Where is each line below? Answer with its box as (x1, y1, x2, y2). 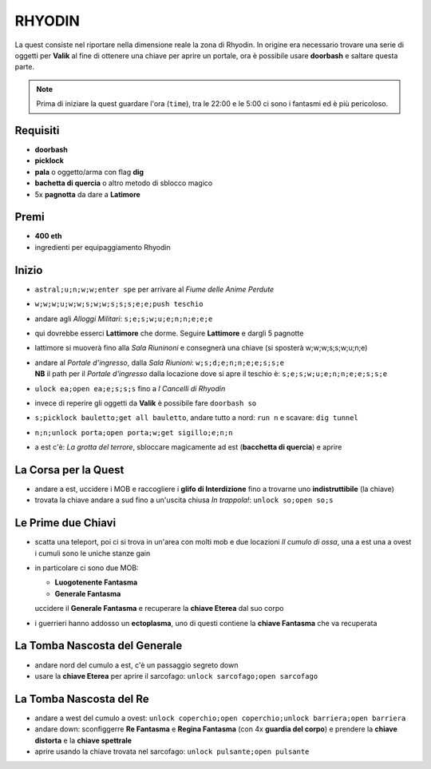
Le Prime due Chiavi (14, 516, 117, 530)
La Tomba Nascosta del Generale (14, 639, 183, 652)
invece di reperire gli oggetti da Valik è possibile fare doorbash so (34, 398, 257, 407)
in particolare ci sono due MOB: (34, 563, 139, 573)
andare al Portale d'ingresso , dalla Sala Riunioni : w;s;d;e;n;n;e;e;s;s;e (34, 358, 285, 367)
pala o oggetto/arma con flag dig (34, 167, 144, 176)
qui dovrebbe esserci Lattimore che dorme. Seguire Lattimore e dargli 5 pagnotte (34, 328, 304, 338)
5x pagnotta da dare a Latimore (34, 189, 141, 199)
